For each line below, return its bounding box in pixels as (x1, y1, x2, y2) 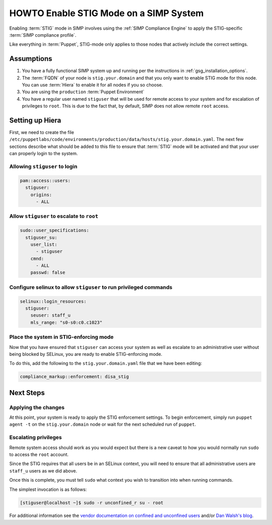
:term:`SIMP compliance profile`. (9, 32, 77, 38)
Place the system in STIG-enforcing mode (9, 334, 114, 341)
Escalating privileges (9, 434, 62, 441)
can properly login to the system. (9, 151, 78, 157)
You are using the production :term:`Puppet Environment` (22, 89, 145, 95)
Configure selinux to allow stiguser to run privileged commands (9, 283, 173, 290)
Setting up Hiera (9, 116, 61, 124)
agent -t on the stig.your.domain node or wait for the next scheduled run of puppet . (9, 421, 196, 427)
